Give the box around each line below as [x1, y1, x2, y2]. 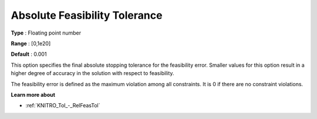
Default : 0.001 [11, 50, 47, 58]
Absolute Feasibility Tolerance [11, 9, 163, 22]
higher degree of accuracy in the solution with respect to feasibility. [11, 70, 174, 77]
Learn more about [11, 91, 56, 98]
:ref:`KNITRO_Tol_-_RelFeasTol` [25, 102, 100, 109]
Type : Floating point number [11, 29, 82, 36]
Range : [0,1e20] [11, 40, 51, 47]
